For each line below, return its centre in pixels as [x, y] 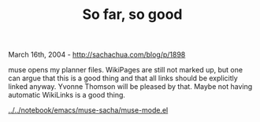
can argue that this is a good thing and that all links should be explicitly [123, 78]
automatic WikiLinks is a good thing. [67, 95]
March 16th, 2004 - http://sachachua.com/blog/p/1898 [97, 55]
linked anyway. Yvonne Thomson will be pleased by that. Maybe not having [130, 87]
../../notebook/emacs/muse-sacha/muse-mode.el [88, 110]
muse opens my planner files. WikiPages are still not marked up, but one [125, 70]
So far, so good [132, 15]
